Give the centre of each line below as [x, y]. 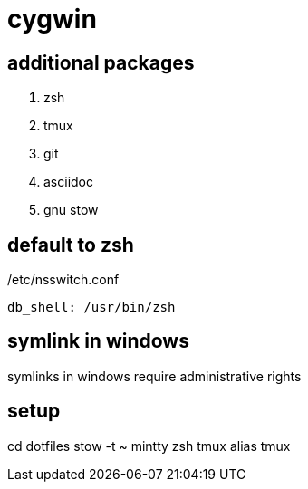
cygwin [52, 19]
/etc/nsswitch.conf [63, 280]
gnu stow [71, 210]
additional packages [101, 62]
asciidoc [68, 182]
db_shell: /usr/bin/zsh [91, 307]
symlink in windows [98, 341]
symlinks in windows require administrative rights [154, 376]
